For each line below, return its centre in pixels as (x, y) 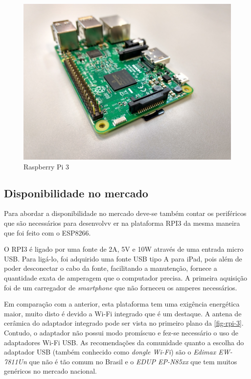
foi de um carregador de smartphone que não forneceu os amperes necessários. (121, 287)
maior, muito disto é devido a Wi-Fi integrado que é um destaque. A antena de (123, 313)
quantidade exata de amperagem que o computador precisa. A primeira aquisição (125, 277)
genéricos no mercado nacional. (50, 371)
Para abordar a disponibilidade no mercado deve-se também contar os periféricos (125, 213)
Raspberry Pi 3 (46, 166)
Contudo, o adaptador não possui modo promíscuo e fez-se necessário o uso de (121, 332)
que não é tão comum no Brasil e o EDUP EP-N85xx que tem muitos (133, 361)
